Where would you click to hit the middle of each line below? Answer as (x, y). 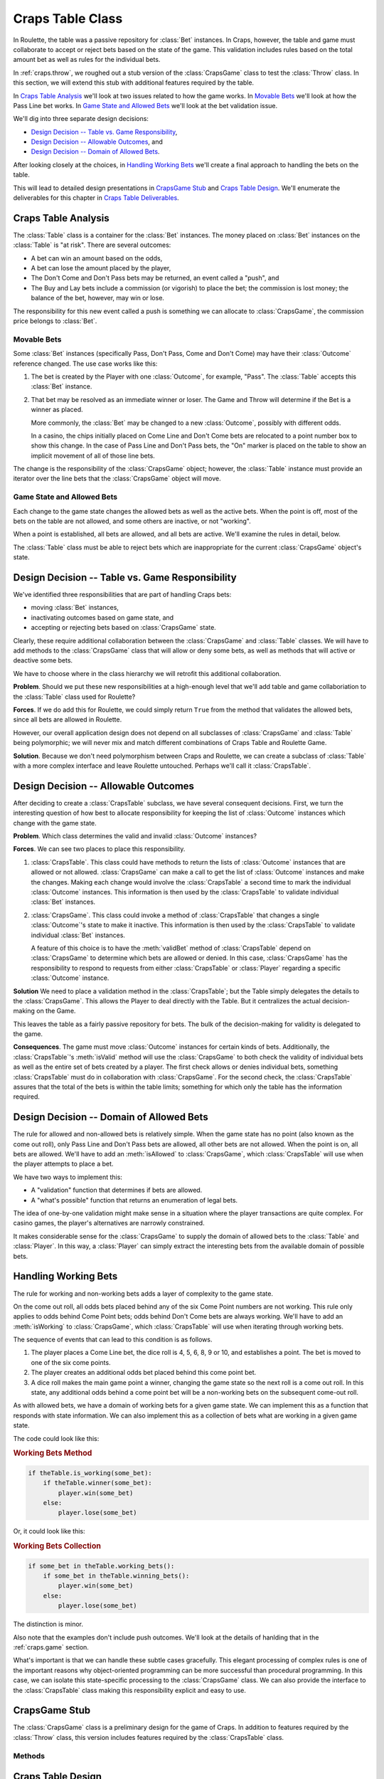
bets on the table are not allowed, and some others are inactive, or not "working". (132, 521)
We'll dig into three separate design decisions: (81, 119)
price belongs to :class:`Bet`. (55, 321)
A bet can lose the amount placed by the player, (101, 268)
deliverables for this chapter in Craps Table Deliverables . (96, 198)
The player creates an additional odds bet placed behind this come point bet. (144, 1373)
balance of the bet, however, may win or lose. (98, 298)
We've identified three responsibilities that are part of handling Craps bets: (122, 595)
